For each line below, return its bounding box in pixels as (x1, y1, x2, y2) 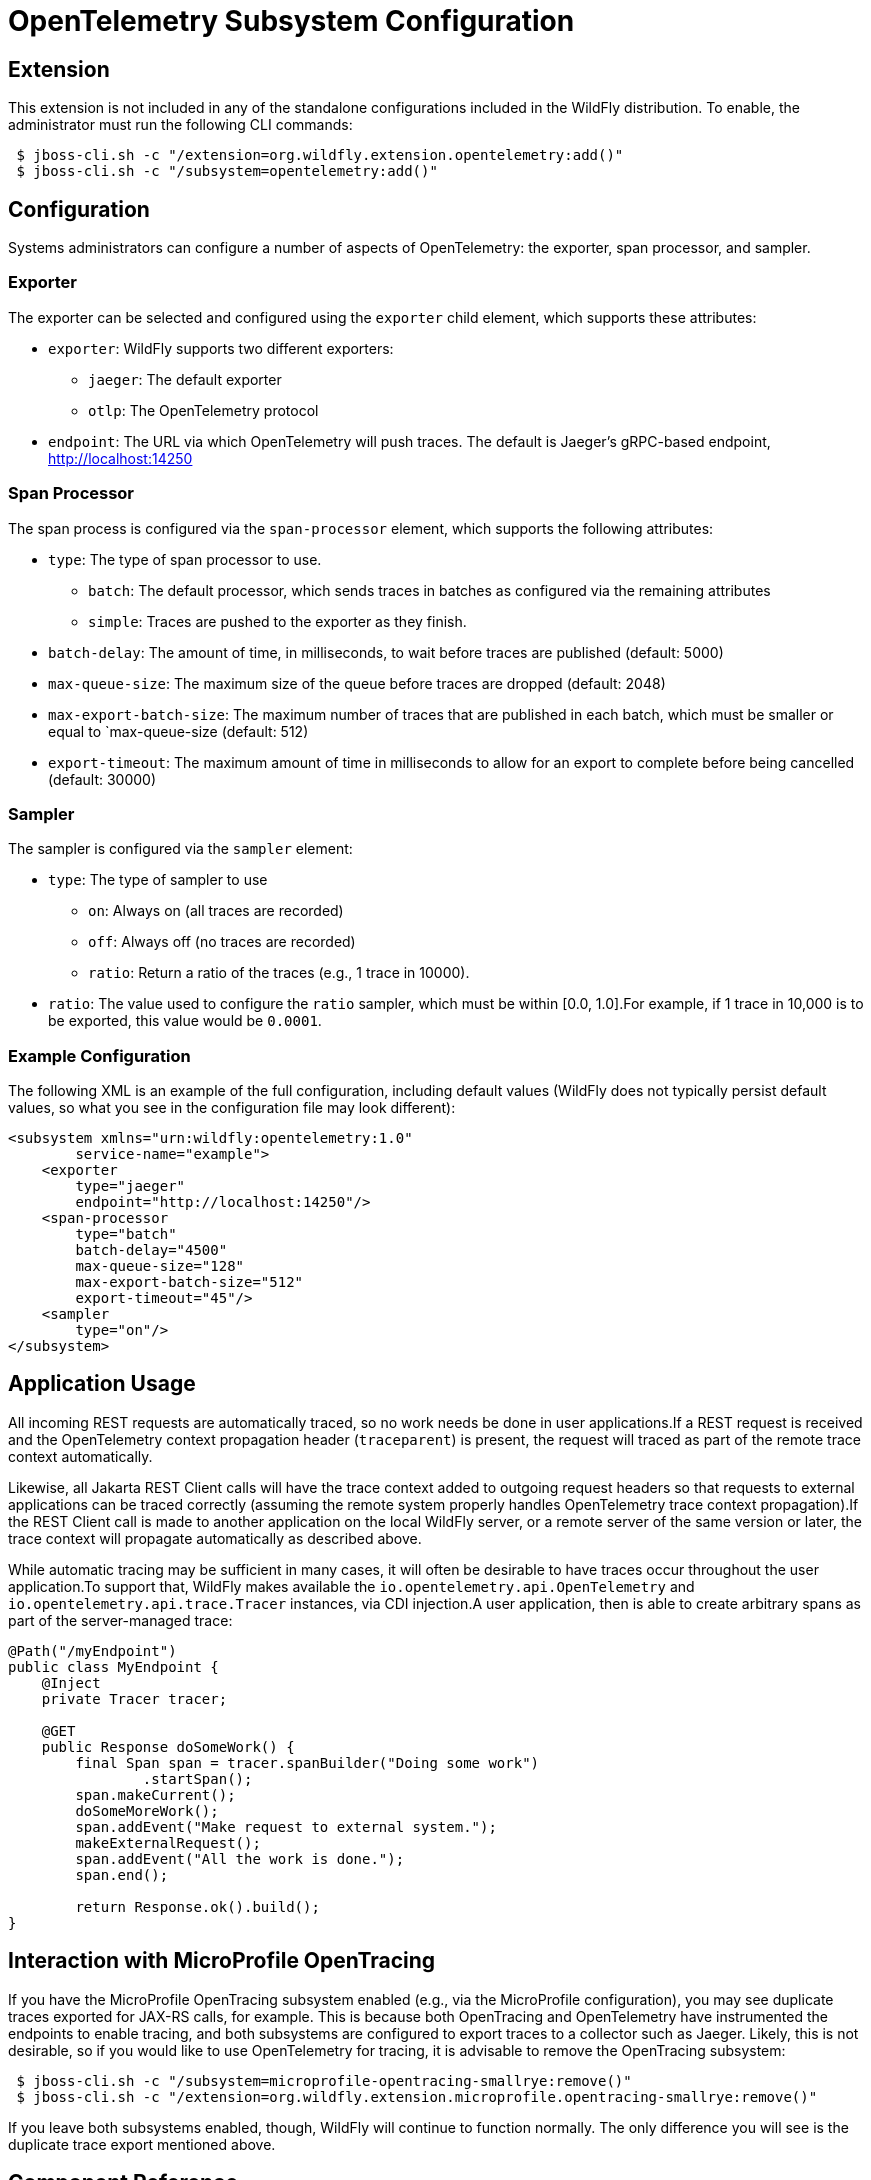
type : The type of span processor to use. (48, 550, 322, 568)
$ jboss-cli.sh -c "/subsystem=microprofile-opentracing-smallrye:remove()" (16, 2072, 632, 2089)
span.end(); (75, 1866, 169, 1883)
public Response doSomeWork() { (41, 1738, 295, 1755)
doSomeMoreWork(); (75, 1802, 219, 1819)
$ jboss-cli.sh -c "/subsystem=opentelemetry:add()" (16, 163, 438, 180)
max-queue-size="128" (75, 1258, 245, 1275)
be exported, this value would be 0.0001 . (48, 1012, 322, 1030)
